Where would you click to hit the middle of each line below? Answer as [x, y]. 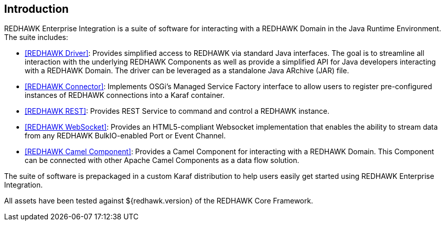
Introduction [36, 9]
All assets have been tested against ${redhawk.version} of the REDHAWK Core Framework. [159, 201]
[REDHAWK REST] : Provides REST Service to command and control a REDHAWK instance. [177, 111]
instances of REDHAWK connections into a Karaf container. [125, 95]
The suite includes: [36, 37]
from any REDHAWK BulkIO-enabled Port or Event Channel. [125, 136]
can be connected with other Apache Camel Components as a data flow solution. [162, 160]
